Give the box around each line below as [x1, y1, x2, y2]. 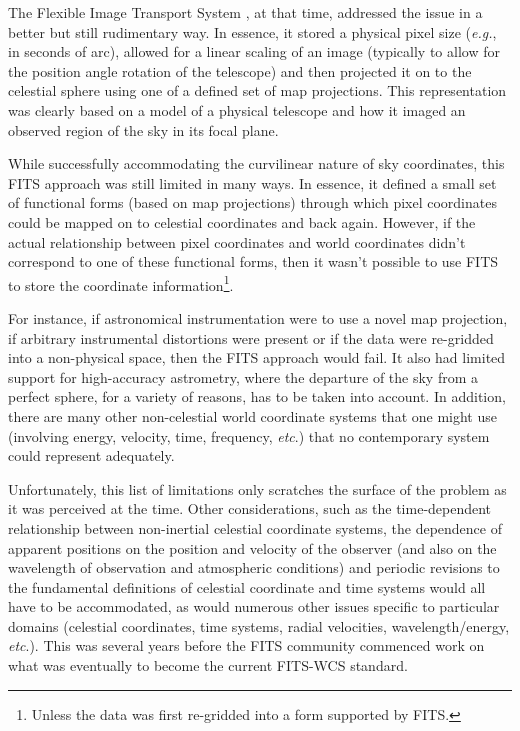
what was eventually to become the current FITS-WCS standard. [8, 655, 408, 676]
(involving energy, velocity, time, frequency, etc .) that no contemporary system [8, 425, 490, 446]
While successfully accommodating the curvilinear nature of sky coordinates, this [8, 153, 505, 174]
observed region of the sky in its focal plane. [8, 119, 279, 140]
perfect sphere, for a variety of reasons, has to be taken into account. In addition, [8, 386, 506, 407]
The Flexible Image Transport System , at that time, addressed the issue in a [8, 2, 483, 22]
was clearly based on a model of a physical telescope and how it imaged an [8, 99, 466, 120]
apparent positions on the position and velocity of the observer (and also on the [8, 537, 497, 558]
